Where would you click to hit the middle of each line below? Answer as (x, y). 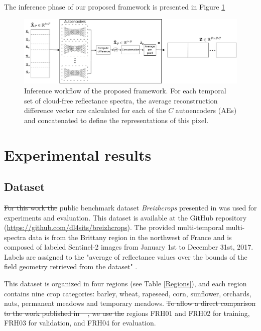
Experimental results (78, 154)
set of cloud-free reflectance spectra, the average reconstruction (121, 100)
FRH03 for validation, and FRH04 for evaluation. (80, 323)
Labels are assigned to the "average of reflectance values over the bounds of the (126, 256)
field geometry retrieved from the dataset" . (71, 266)
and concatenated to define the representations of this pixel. (116, 120)
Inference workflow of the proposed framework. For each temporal (125, 90)
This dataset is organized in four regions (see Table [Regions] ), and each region (125, 284)
